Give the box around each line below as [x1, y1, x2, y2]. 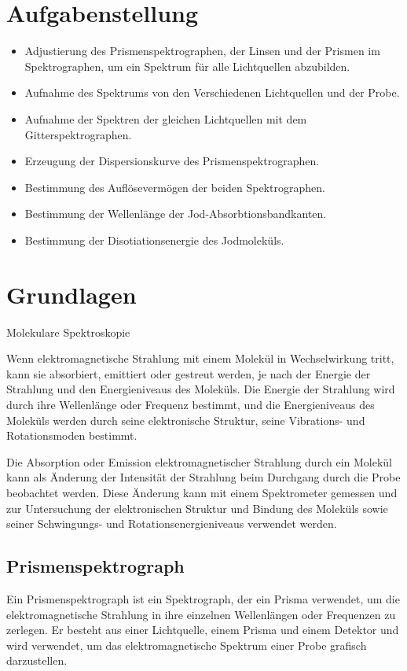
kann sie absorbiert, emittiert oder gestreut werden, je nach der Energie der [6, 365, 371, 382]
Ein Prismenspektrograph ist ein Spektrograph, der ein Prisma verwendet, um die [6, 590, 400, 606]
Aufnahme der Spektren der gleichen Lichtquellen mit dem [24, 110, 307, 127]
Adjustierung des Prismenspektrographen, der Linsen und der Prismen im [24, 42, 380, 59]
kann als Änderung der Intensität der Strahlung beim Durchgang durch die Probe [6, 469, 401, 485]
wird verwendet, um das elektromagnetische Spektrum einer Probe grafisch [6, 636, 367, 653]
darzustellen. [6, 652, 68, 669]
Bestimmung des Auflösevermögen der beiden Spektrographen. [24, 179, 325, 195]
